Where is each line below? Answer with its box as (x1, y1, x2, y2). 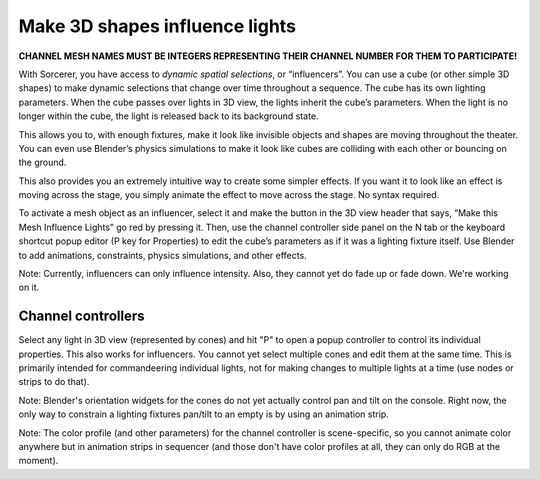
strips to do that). (18, 376, 90, 388)
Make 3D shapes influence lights (18, 15, 297, 37)
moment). (18, 455, 59, 467)
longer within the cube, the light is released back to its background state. (18, 110, 319, 122)
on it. (18, 281, 40, 294)
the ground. (18, 156, 67, 169)
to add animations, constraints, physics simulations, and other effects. (18, 249, 307, 261)
